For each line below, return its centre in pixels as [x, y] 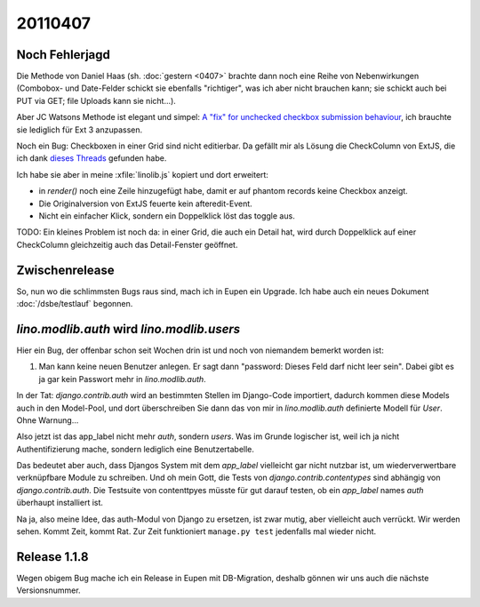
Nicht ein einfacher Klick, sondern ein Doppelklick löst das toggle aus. [167, 216]
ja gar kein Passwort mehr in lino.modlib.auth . [122, 379]
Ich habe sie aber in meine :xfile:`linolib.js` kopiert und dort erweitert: [142, 174]
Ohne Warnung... [48, 420]
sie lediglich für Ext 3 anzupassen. [80, 130]
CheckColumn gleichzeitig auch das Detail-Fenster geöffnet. [127, 244]
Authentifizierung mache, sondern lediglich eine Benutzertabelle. [136, 449]
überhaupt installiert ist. [60, 503]
